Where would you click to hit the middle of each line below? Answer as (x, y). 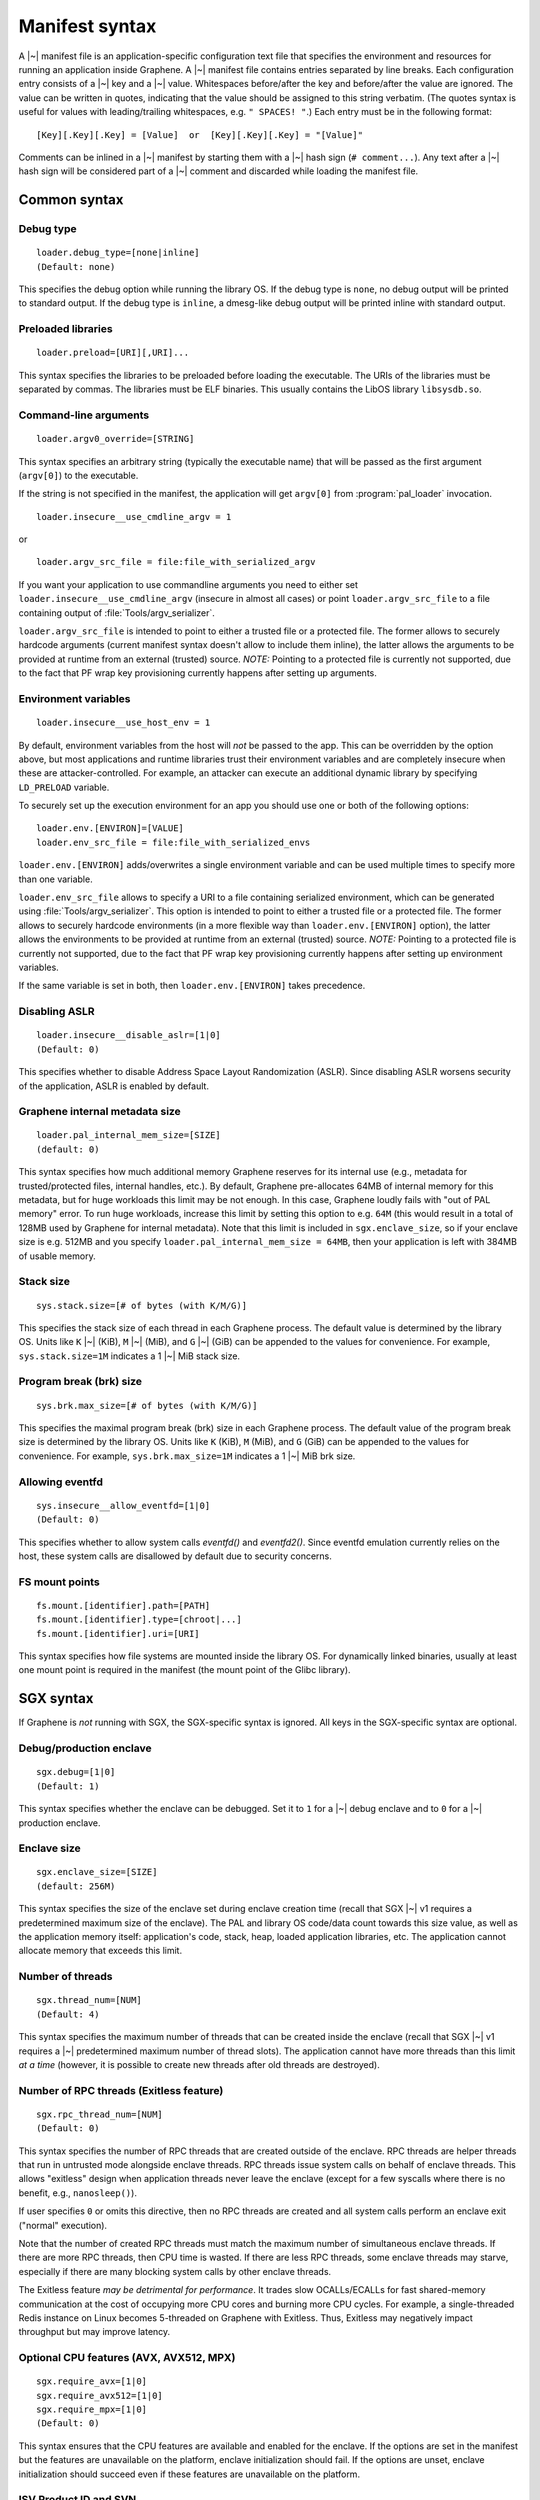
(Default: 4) (68, 2014)
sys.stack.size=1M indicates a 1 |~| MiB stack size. (129, 1356)
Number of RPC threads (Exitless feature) (121, 2090)
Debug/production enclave (85, 1748)
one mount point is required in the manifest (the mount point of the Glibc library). (184, 1670)
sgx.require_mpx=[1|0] (92, 2409)
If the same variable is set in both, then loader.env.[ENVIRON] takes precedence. (192, 986)
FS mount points (59, 1582)
